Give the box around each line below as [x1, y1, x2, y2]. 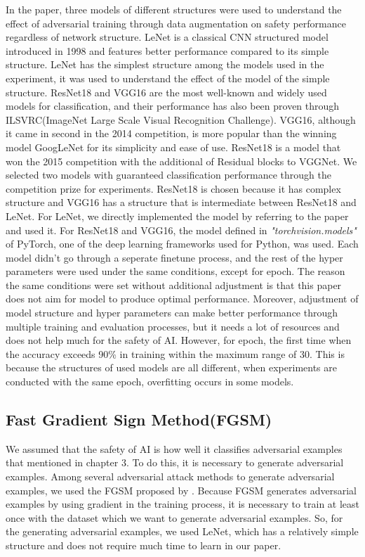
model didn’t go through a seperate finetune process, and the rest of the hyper [6, 250, 343, 264]
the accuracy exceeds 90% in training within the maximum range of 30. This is [6, 346, 345, 361]
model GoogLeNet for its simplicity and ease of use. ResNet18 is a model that [6, 139, 341, 154]
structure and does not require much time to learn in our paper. [6, 537, 281, 552]
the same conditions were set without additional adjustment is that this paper [6, 277, 342, 292]
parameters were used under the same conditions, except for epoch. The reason [6, 264, 345, 278]
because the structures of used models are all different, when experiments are [6, 360, 337, 375]
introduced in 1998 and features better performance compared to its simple [6, 43, 329, 58]
